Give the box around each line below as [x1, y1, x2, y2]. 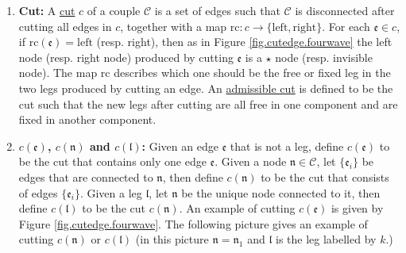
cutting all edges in [18, 17, 112, 34]
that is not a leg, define [230, 137, 344, 154]
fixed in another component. [18, 111, 157, 128]
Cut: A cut [18, 2, 75, 18]
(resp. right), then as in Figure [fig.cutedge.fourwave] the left [96, 33, 392, 50]
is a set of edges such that [154, 2, 280, 18]
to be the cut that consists [261, 168, 389, 185]
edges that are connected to [18, 168, 153, 185]
